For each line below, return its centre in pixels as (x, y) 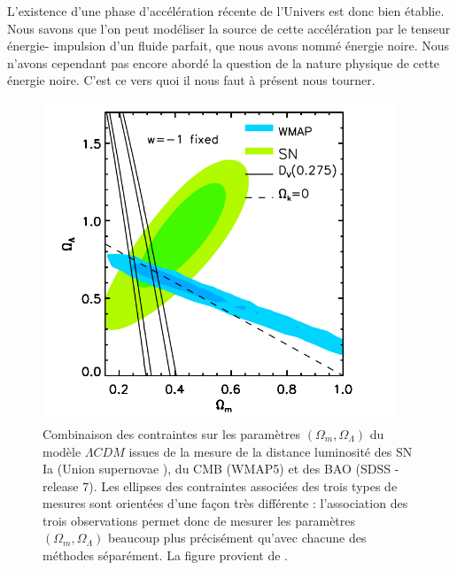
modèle (62, 451)
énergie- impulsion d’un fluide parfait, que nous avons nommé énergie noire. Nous (228, 46)
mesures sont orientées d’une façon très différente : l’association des (225, 503)
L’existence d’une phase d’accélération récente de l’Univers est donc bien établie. (226, 11)
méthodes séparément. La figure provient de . (165, 555)
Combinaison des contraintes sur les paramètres (172, 433)
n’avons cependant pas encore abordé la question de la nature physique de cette (224, 62)
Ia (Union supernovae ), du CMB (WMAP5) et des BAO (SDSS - (221, 469)
